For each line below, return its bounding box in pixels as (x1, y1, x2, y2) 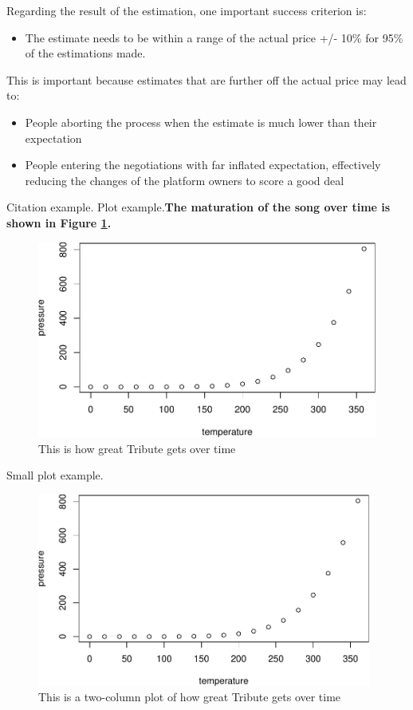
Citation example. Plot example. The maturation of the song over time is (6, 199, 391, 215)
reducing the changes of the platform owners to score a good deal (25, 172, 344, 188)
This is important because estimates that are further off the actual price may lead (6, 71, 407, 88)
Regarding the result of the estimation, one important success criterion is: (6, 2, 367, 18)
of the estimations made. (25, 45, 146, 61)
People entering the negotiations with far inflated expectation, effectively (25, 156, 381, 173)
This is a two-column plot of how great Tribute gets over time (38, 688, 341, 705)
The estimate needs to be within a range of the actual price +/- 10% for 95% (25, 29, 403, 45)
